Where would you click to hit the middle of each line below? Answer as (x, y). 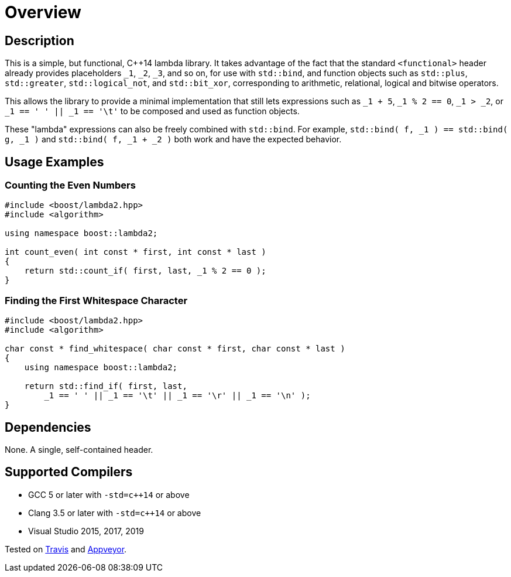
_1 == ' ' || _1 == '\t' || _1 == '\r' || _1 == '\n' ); (177, 396)
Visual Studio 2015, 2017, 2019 (86, 531)
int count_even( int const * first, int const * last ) (136, 252)
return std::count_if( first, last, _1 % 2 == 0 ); (145, 271)
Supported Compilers (69, 472)
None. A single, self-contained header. (79, 449)
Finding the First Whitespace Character (96, 300)
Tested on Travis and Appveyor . (66, 549)
